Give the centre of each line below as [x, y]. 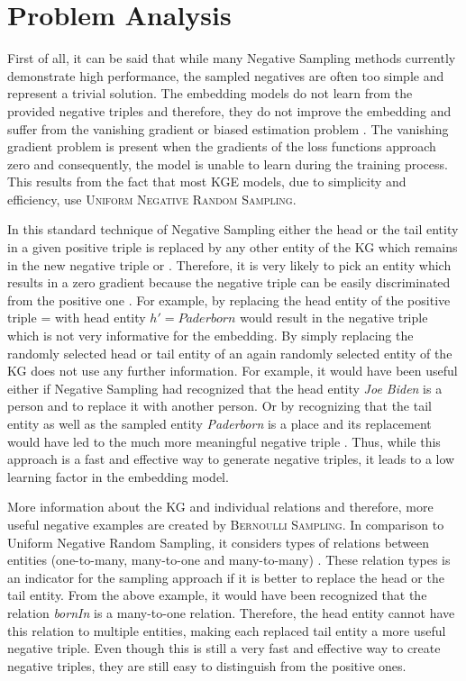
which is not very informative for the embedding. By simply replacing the [210, 336]
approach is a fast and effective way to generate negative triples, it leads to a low [231, 459]
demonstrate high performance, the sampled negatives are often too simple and [226, 75]
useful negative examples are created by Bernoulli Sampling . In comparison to [226, 524]
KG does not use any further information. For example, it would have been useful [233, 371]
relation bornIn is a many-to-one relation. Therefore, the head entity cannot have [231, 612]
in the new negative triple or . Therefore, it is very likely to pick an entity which [229, 264]
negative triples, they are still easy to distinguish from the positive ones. [207, 665]
